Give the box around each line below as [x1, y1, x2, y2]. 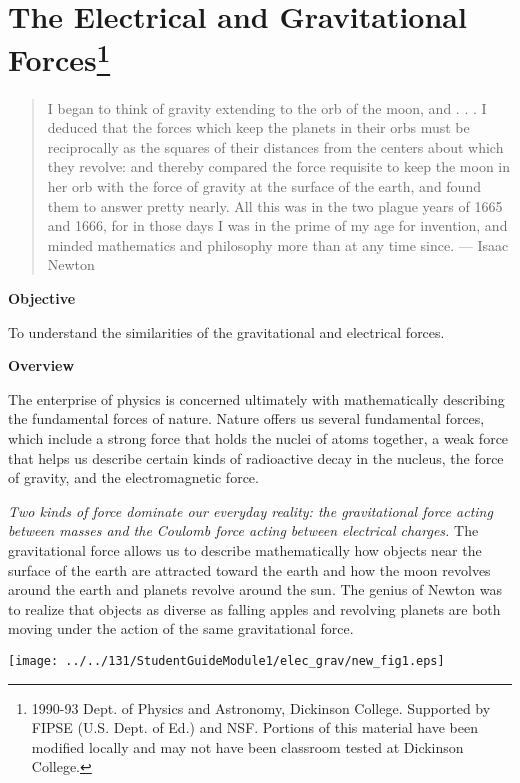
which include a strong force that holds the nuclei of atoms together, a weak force [8, 427, 509, 448]
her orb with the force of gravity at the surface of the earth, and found [47, 176, 481, 197]
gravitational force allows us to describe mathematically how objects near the [8, 539, 482, 560]
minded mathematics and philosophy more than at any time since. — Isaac [47, 234, 509, 255]
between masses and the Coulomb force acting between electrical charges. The [8, 520, 479, 541]
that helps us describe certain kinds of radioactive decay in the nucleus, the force [8, 447, 504, 468]
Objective [8, 287, 76, 308]
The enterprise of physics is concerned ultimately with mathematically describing [8, 388, 505, 409]
